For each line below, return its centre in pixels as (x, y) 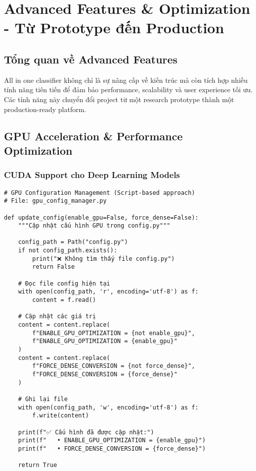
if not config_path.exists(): (68, 251)
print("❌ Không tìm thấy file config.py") (104, 259)
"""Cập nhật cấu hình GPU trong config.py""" (94, 226)
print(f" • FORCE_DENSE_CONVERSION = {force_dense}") (112, 448)
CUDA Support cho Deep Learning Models (92, 175)
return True (38, 465)
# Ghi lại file (43, 399)
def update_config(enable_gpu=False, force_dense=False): (101, 217)
